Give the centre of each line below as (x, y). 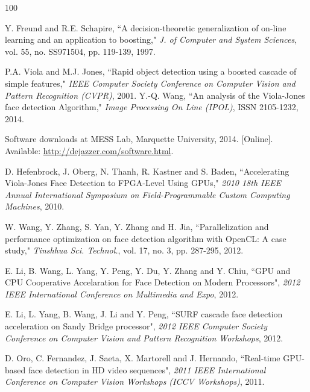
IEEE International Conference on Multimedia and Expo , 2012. (122, 294)
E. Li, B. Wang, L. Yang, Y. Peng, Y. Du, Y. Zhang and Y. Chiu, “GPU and (148, 270)
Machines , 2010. (35, 206)
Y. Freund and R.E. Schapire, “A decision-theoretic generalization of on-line (146, 27)
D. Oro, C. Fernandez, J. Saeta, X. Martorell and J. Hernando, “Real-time (143, 358)
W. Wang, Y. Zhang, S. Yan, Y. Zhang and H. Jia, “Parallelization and (137, 226)
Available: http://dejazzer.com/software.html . (89, 150)
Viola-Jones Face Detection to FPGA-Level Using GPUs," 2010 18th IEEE (143, 183)
